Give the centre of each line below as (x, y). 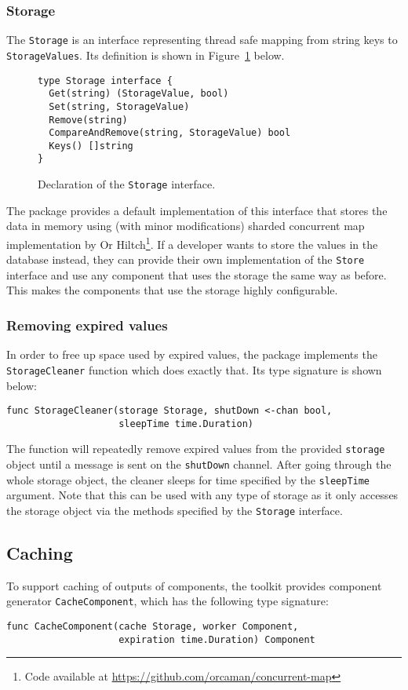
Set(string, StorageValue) (119, 106)
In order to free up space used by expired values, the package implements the (192, 354)
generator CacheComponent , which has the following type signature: (168, 601)
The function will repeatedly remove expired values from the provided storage (196, 449)
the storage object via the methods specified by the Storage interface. (175, 510)
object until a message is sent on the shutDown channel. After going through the (199, 464)
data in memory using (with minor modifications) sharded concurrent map (186, 226)
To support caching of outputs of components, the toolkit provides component (194, 585)
